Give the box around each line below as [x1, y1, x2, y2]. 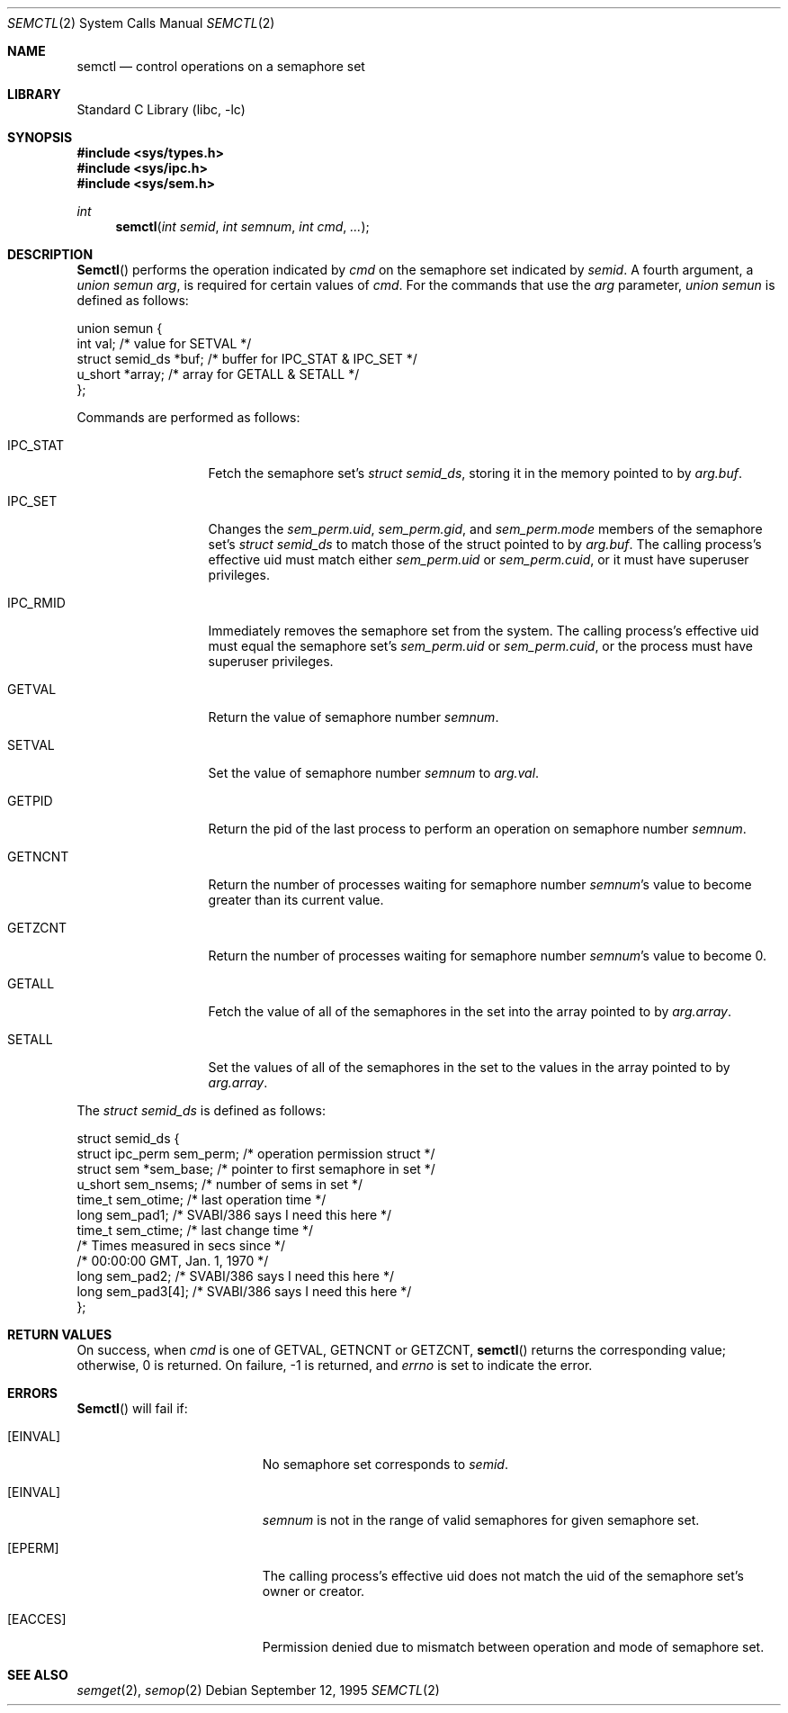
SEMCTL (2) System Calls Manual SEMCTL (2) [7, 15, 275, 31]
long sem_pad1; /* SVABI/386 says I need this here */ [76, 1207, 392, 1222]
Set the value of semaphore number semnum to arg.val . [208, 765, 540, 780]
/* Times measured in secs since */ [76, 1238, 286, 1253]
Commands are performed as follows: [76, 410, 300, 425]
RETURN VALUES [7, 1327, 112, 1342]
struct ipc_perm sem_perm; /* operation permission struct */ [76, 1146, 435, 1161]
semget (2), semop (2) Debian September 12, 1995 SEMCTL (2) [76, 1682, 440, 1698]
